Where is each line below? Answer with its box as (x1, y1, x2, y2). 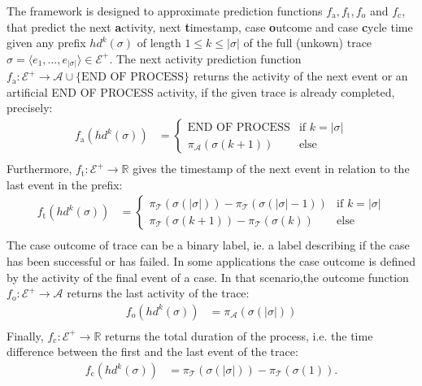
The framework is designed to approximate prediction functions (7, 2, 323, 19)
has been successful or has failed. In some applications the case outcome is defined (7, 252, 416, 269)
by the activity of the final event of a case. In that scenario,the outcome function (7, 268, 409, 285)
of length (137, 34, 181, 51)
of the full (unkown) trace (243, 34, 372, 51)
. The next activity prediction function (109, 50, 302, 67)
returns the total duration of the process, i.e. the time (104, 327, 373, 344)
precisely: (7, 99, 53, 116)
